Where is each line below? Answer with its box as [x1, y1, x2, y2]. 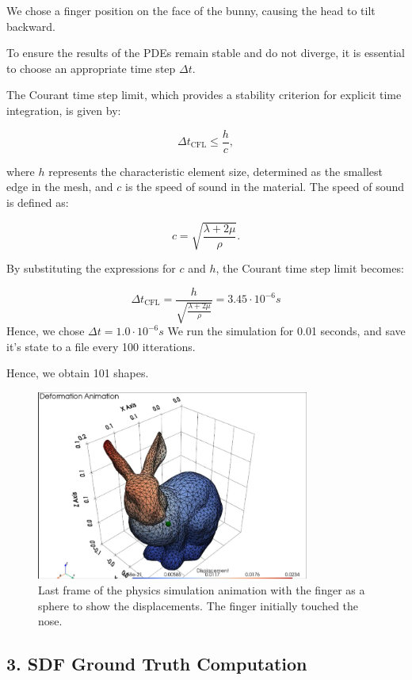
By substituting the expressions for [6, 259, 176, 276]
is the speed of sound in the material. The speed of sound [125, 178, 404, 195]
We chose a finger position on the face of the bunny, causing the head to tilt [6, 2, 376, 18]
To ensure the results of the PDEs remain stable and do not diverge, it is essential [6, 44, 405, 61]
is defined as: [6, 193, 69, 210]
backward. [6, 17, 55, 34]
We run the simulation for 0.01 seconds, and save [167, 323, 406, 338]
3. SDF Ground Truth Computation [6, 651, 307, 676]
